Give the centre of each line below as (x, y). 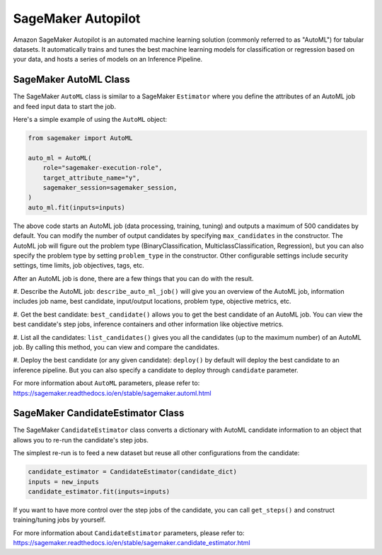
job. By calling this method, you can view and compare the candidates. (116, 348)
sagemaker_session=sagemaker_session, (110, 187)
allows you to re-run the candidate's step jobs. (81, 440)
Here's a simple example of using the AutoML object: (90, 120)
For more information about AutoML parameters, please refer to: (106, 383)
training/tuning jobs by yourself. (59, 520)
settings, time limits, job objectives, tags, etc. (79, 265)
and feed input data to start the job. (65, 106)
